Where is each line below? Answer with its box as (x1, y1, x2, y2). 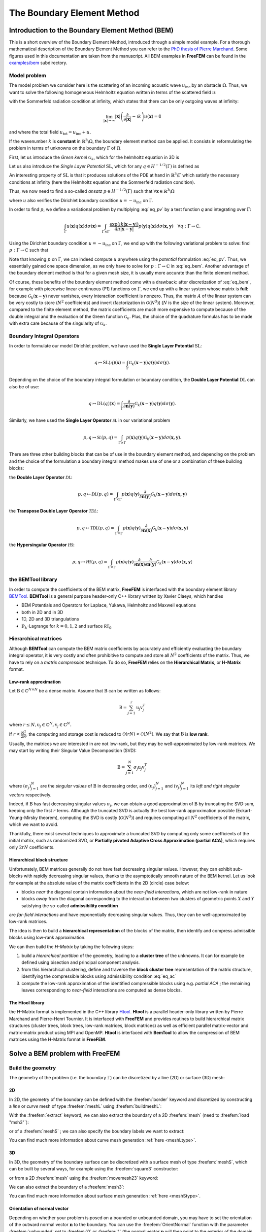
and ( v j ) (165, 783, 181, 790)
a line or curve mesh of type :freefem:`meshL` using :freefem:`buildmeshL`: (9, 1103, 162, 1109)
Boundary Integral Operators (9, 333, 79, 340)
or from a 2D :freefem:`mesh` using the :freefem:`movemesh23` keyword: (9, 1175, 159, 1181)
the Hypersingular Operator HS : (9, 542, 75, 548)
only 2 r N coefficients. (9, 844, 55, 850)
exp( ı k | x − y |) (109, 221, 139, 227)
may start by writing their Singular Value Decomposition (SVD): (9, 748, 137, 753)
